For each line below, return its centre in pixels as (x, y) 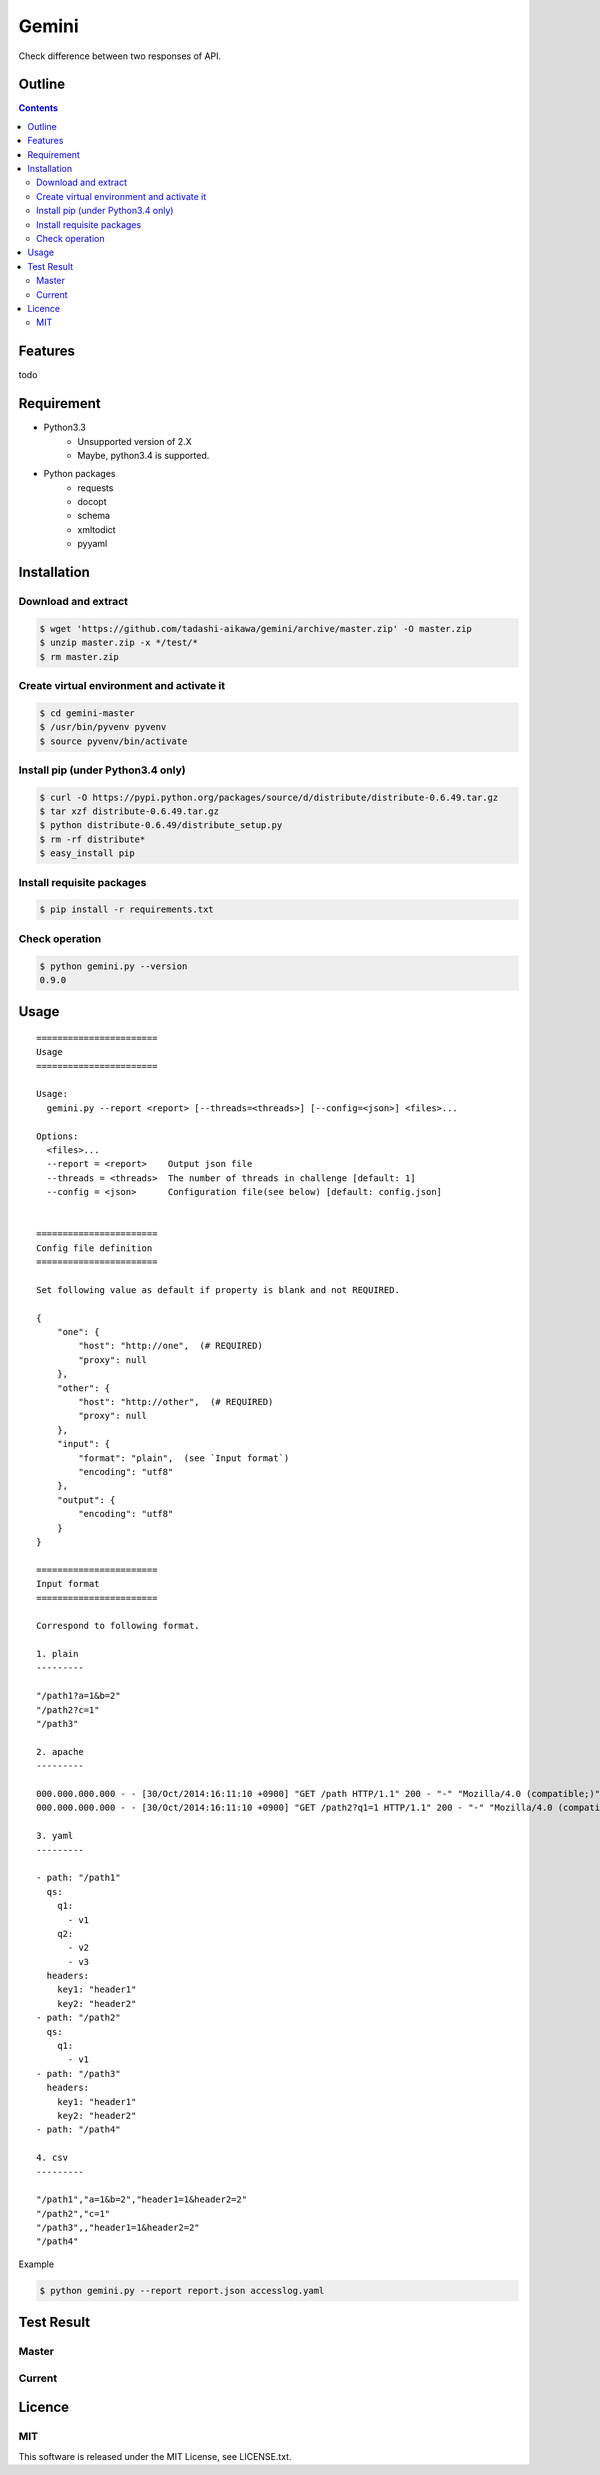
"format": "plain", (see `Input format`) (184, 1458)
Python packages (79, 474)
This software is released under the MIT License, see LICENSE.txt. (155, 2456)
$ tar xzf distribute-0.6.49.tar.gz (129, 811)
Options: (57, 1136)
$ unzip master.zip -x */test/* (119, 643)
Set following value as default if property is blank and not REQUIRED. (218, 1289)
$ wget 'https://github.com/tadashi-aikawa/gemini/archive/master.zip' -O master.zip (255, 628)
